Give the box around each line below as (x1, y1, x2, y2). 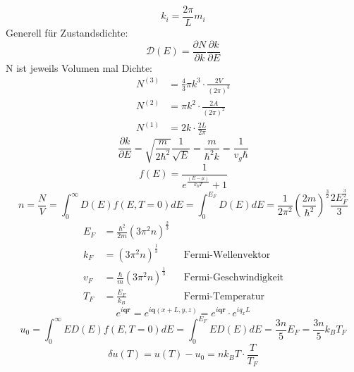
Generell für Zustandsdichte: (6, 25, 128, 40)
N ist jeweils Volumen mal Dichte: (6, 60, 152, 75)
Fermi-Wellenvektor (183, 249, 271, 260)
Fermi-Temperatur (183, 291, 265, 302)
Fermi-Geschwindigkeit (183, 273, 284, 283)
